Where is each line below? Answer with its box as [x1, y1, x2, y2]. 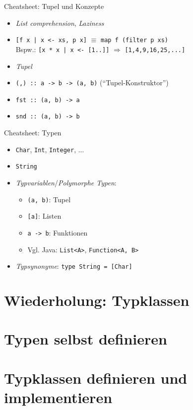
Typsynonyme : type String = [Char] [15, 261, 132, 271]
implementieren [4, 387, 113, 407]
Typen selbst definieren [4, 329, 167, 349]
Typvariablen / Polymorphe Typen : [15, 177, 117, 187]
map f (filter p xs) [100, 37, 169, 44]
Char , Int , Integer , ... [15, 144, 84, 154]
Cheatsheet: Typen [4, 127, 62, 138]
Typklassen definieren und [4, 367, 188, 388]
